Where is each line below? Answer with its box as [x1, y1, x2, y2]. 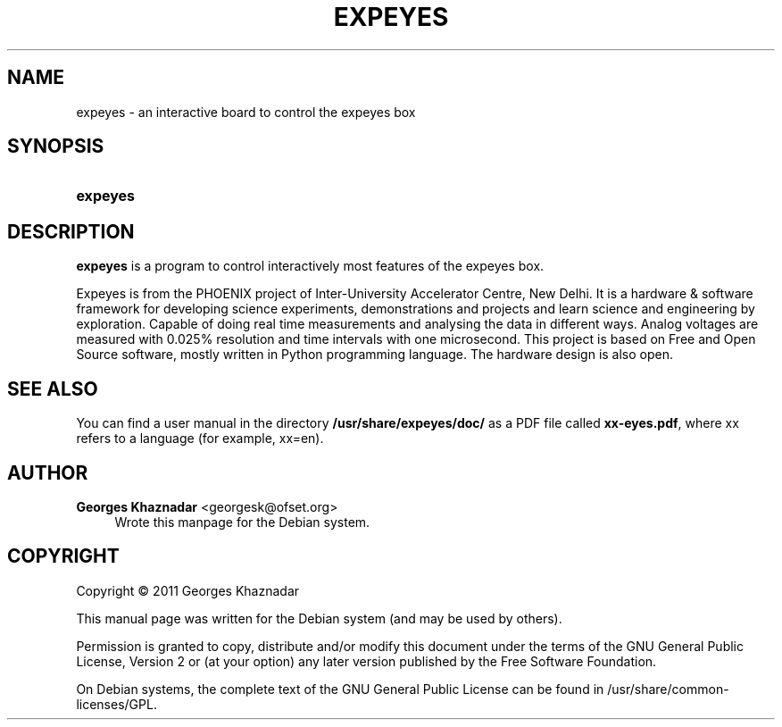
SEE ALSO [7, 377, 98, 400]
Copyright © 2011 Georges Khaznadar [76, 582, 300, 598]
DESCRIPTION [7, 220, 135, 243]
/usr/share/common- [607, 681, 729, 697]
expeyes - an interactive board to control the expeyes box [76, 104, 416, 120]
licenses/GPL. [76, 696, 157, 712]
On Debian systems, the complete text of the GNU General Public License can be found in [76, 681, 604, 697]
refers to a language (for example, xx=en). [76, 430, 324, 447]
